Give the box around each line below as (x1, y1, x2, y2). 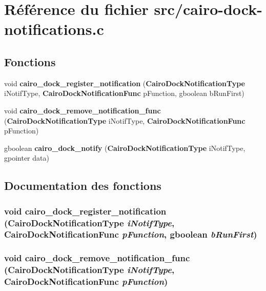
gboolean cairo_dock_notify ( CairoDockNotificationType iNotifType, (4, 142, 245, 153)
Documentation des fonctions (4, 178, 161, 193)
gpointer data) (4, 152, 49, 163)
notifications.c (4, 18, 104, 40)
